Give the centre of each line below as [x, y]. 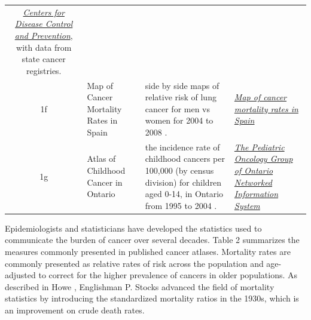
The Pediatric [259, 147]
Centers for [44, 12]
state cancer [44, 59]
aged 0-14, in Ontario [184, 194]
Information [256, 194]
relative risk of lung [181, 97]
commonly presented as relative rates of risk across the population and [134, 263]
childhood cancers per [185, 159]
